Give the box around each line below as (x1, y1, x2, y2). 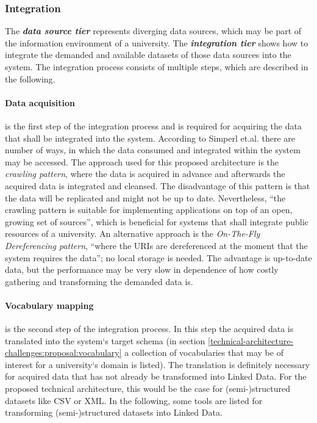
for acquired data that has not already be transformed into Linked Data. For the (5, 370, 307, 383)
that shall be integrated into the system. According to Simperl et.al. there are (5, 131, 296, 144)
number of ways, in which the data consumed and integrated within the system (5, 143, 301, 156)
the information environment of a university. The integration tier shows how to (5, 36, 308, 49)
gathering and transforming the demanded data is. (5, 275, 193, 287)
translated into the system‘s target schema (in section (5, 334, 205, 347)
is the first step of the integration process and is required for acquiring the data (5, 119, 302, 132)
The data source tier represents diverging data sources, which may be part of (5, 24, 302, 37)
